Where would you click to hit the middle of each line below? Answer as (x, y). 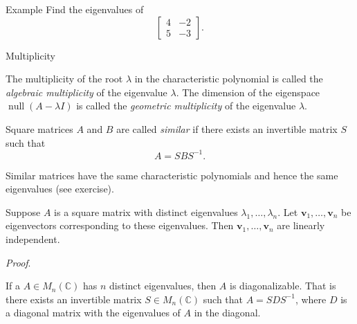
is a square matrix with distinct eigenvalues (146, 211)
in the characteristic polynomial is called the (229, 79)
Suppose (23, 211)
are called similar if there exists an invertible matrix (227, 128)
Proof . (18, 262)
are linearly (301, 225)
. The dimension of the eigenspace (248, 92)
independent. (33, 239)
